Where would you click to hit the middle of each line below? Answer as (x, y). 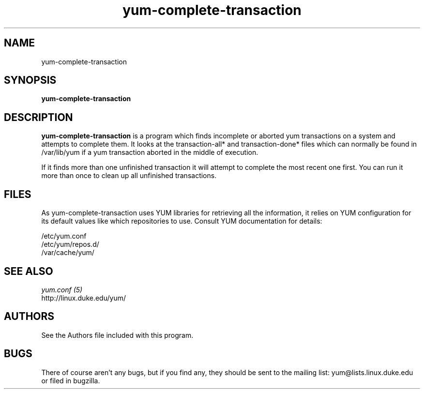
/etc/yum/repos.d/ (70, 244)
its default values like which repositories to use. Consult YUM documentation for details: (182, 221)
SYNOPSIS (30, 80)
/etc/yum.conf (64, 236)
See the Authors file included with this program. (117, 335)
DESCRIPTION (38, 117)
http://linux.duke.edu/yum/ (83, 298)
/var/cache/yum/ (68, 253)
